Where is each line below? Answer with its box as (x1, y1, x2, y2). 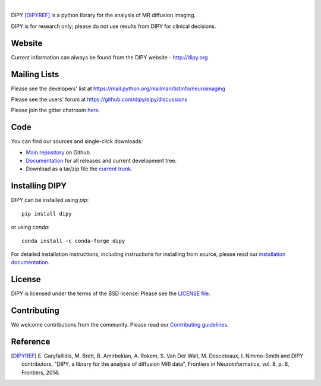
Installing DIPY (11, 181, 67, 191)
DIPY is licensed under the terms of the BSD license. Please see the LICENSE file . (11, 290, 210, 297)
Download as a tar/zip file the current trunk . (26, 165, 133, 172)
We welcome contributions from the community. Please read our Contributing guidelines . (11, 321, 229, 328)
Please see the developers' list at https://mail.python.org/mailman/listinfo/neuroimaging (11, 85, 226, 92)
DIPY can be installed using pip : (11, 197, 89, 204)
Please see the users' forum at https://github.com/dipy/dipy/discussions (11, 96, 188, 103)
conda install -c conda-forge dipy (21, 238, 125, 244)
